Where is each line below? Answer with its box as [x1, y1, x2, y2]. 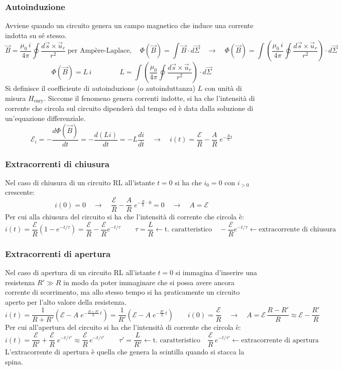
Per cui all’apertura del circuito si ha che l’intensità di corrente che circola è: [5, 322, 241, 332]
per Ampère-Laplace [67, 47, 130, 55]
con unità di [204, 83, 242, 93]
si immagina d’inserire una [175, 267, 257, 278]
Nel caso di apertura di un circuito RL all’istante [5, 267, 156, 278]
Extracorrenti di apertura [5, 247, 111, 260]
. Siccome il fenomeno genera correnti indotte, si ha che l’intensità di [44, 93, 255, 103]
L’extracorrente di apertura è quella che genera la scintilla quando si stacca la [5, 346, 245, 357]
